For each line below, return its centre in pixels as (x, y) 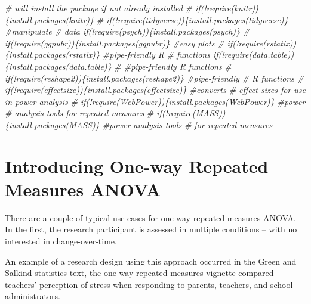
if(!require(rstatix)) (262, 43)
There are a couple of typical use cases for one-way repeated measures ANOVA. (150, 217)
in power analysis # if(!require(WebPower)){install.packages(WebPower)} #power (155, 101)
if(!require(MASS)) (191, 113)
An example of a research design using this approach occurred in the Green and (151, 261)
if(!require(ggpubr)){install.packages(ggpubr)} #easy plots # (115, 43)
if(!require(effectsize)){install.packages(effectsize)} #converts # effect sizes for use (155, 90)
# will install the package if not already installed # (99, 8)
